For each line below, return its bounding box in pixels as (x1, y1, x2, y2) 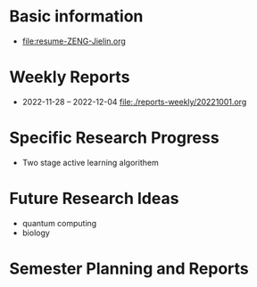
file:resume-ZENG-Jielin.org (21, 36, 127, 46)
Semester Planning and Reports (9, 258, 250, 278)
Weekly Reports (9, 67, 130, 87)
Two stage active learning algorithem (21, 157, 159, 168)
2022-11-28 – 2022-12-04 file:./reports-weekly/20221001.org (21, 96, 247, 107)
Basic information (9, 6, 144, 27)
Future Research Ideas (9, 189, 179, 209)
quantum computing (21, 217, 97, 228)
